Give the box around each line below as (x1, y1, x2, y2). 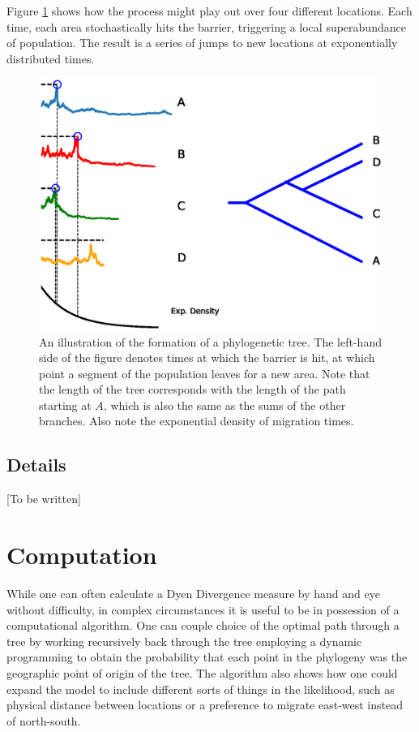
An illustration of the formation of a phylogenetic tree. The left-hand (39, 333, 382, 350)
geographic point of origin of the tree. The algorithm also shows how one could (6, 664, 398, 681)
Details (6, 452, 66, 477)
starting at (39, 396, 92, 413)
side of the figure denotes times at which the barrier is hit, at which (39, 349, 375, 366)
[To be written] (6, 490, 81, 507)
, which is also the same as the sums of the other (103, 396, 346, 413)
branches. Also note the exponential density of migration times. (39, 412, 354, 429)
